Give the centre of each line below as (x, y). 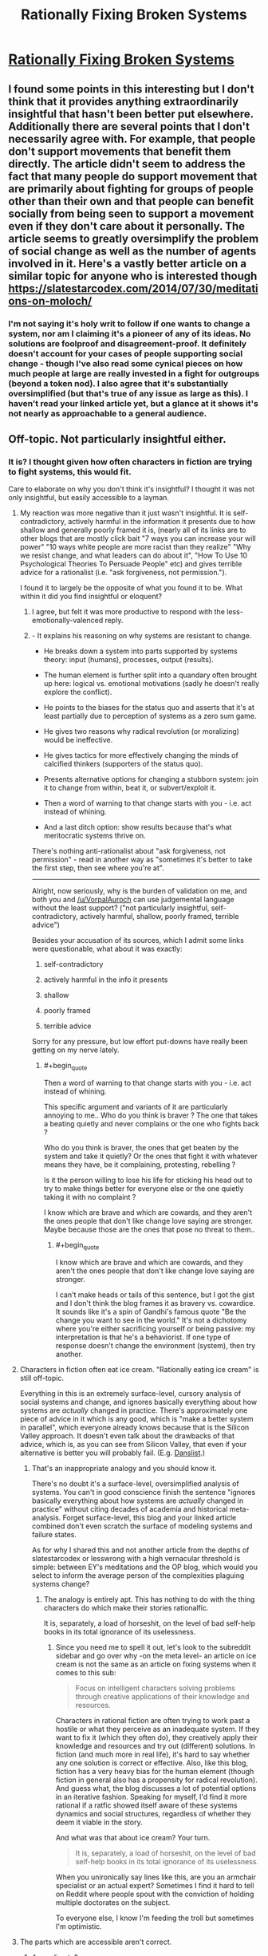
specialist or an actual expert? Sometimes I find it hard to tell (155, 1885)
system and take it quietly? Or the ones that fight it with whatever (150, 1156)
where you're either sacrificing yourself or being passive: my (155, 1328)
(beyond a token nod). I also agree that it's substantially (118, 383)
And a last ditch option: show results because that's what (138, 827)
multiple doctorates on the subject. (113, 1902)
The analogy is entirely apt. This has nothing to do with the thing (149, 1599)
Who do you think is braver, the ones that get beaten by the (141, 1147)
